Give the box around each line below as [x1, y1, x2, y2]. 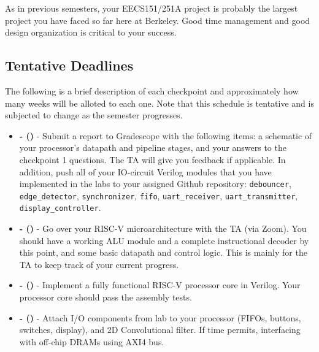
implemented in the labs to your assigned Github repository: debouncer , [19, 177, 291, 190]
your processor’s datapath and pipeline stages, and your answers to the [19, 141, 286, 154]
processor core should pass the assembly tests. [19, 291, 192, 304]
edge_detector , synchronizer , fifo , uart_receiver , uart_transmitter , [19, 189, 298, 202]
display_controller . [19, 201, 101, 214]
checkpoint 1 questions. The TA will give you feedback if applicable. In [19, 153, 286, 166]
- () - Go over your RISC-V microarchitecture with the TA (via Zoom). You [19, 222, 307, 235]
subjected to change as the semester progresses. [5, 109, 183, 121]
